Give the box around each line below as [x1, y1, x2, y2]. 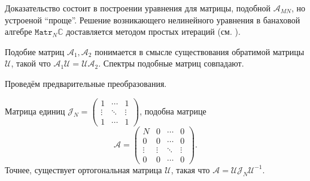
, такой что [11, 57, 51, 70]
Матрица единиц [5, 104, 65, 117]
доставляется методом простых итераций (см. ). [66, 25, 241, 38]
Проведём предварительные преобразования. [5, 77, 167, 89]
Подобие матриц [5, 45, 65, 58]
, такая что [171, 163, 210, 176]
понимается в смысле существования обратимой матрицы [95, 45, 305, 58]
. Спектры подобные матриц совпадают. [98, 57, 244, 70]
